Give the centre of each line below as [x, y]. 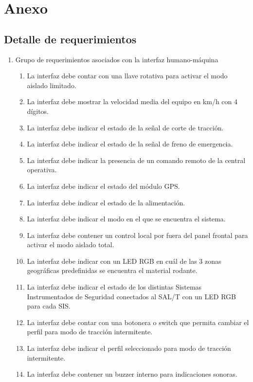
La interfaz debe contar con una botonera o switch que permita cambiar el [138, 322]
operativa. [42, 170]
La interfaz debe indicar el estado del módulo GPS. [103, 186]
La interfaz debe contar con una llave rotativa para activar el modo [127, 76]
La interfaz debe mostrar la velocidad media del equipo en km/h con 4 [132, 101]
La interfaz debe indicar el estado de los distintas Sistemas [114, 287]
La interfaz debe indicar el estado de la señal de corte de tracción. [125, 127]
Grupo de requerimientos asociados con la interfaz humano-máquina [117, 59]
